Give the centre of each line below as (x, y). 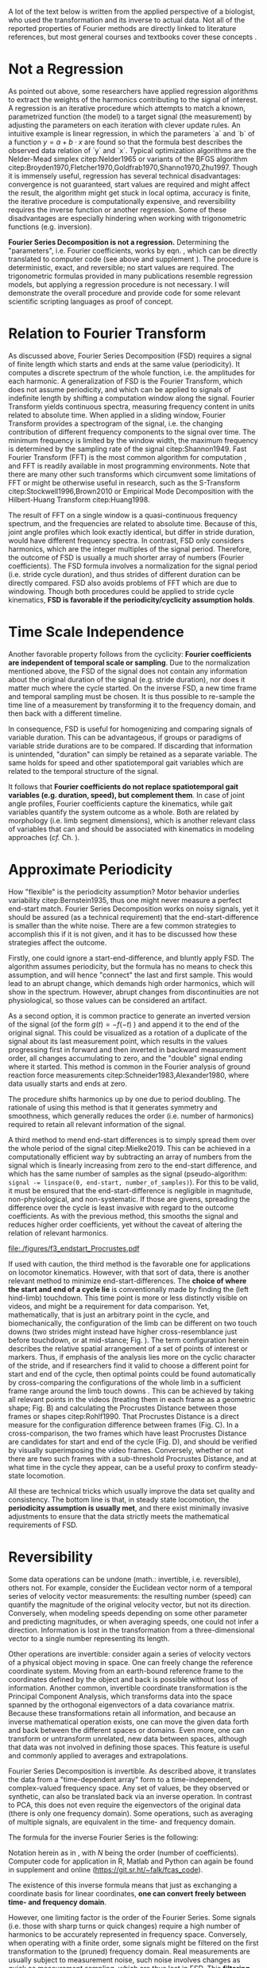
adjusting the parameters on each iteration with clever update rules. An (124, 125)
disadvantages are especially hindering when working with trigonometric (128, 218)
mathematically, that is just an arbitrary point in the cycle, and (109, 1314)
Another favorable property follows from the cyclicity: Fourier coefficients (130, 654)
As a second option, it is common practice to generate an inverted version (129, 1015)
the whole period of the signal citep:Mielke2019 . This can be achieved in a (130, 1148)
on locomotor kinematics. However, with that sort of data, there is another (129, 1272)
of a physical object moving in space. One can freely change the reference (131, 1662)
